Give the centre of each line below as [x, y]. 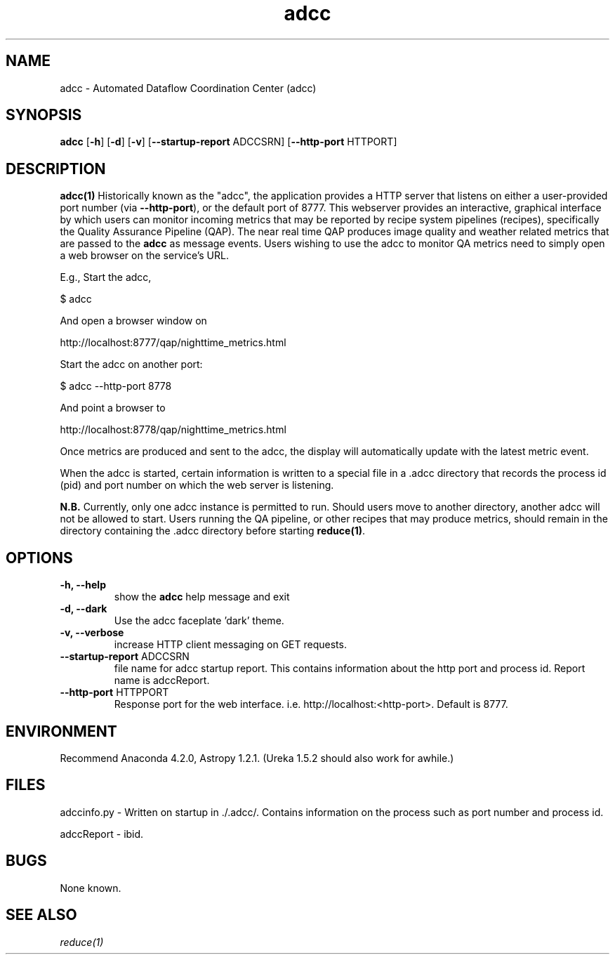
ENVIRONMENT [61, 731]
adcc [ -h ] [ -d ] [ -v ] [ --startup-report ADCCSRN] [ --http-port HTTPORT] [229, 142]
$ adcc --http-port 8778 [116, 386]
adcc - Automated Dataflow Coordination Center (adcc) [188, 88]
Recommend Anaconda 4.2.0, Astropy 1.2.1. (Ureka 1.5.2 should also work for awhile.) [257, 758]
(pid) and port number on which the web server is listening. [197, 485]
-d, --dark [84, 609]
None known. [91, 888]
